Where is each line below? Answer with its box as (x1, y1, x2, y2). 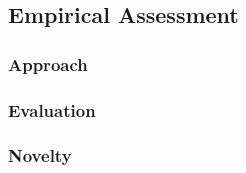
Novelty (8, 143, 72, 168)
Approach (8, 51, 88, 76)
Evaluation (8, 97, 96, 122)
